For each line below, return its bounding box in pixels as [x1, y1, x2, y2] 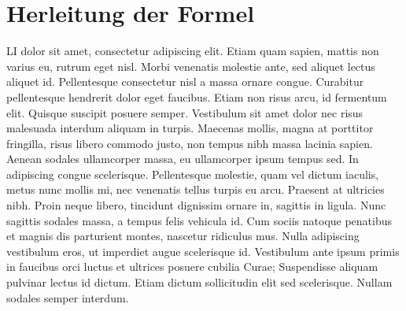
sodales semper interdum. [6, 289, 129, 305]
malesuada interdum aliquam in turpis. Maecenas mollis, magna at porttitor [6, 120, 374, 136]
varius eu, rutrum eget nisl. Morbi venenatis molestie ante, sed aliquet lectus [6, 57, 375, 74]
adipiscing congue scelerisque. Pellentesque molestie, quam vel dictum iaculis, [6, 165, 379, 182]
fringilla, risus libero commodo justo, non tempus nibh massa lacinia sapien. [6, 135, 373, 151]
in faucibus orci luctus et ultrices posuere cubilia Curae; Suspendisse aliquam [6, 258, 378, 275]
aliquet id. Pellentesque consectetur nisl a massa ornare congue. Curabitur [6, 73, 364, 90]
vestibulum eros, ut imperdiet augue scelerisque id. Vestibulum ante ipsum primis [6, 243, 400, 259]
